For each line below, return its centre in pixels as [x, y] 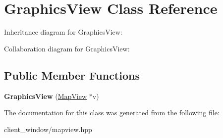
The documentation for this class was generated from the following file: [112, 113]
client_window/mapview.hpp [48, 129]
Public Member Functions [72, 75]
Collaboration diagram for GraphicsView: [67, 48]
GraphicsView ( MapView [46, 96]
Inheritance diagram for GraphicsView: [63, 32]
